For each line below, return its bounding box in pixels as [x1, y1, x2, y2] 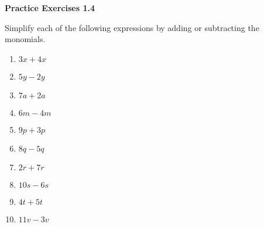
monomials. [5, 33, 46, 45]
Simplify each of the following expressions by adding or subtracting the [5, 21, 259, 33]
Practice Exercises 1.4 [5, 2, 95, 13]
